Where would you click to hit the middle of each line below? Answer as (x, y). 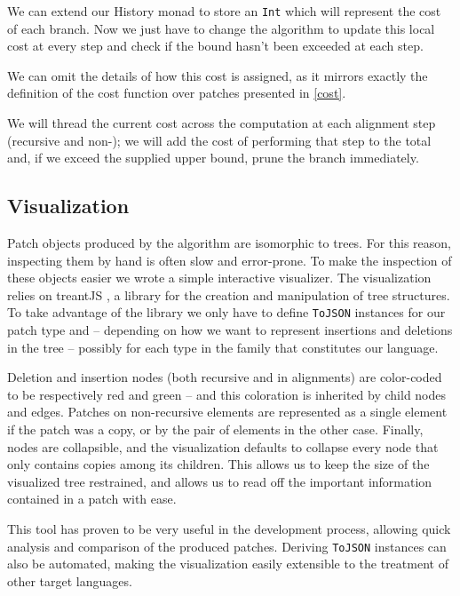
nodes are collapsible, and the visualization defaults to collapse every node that (223, 446)
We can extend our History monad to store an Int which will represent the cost (224, 11)
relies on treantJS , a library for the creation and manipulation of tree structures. (229, 294)
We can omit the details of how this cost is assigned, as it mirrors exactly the (218, 75)
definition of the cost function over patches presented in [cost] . (177, 93)
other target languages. (70, 580)
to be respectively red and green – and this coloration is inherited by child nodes (227, 394)
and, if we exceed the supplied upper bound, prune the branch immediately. (213, 158)
